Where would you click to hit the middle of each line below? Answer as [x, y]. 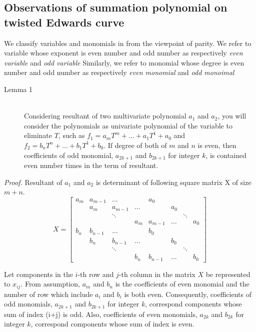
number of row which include [48, 294]
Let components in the [38, 274]
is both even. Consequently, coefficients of [188, 294]
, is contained [226, 155]
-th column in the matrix [157, 274]
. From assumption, [50, 284]
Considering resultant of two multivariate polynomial [105, 116]
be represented [228, 274]
